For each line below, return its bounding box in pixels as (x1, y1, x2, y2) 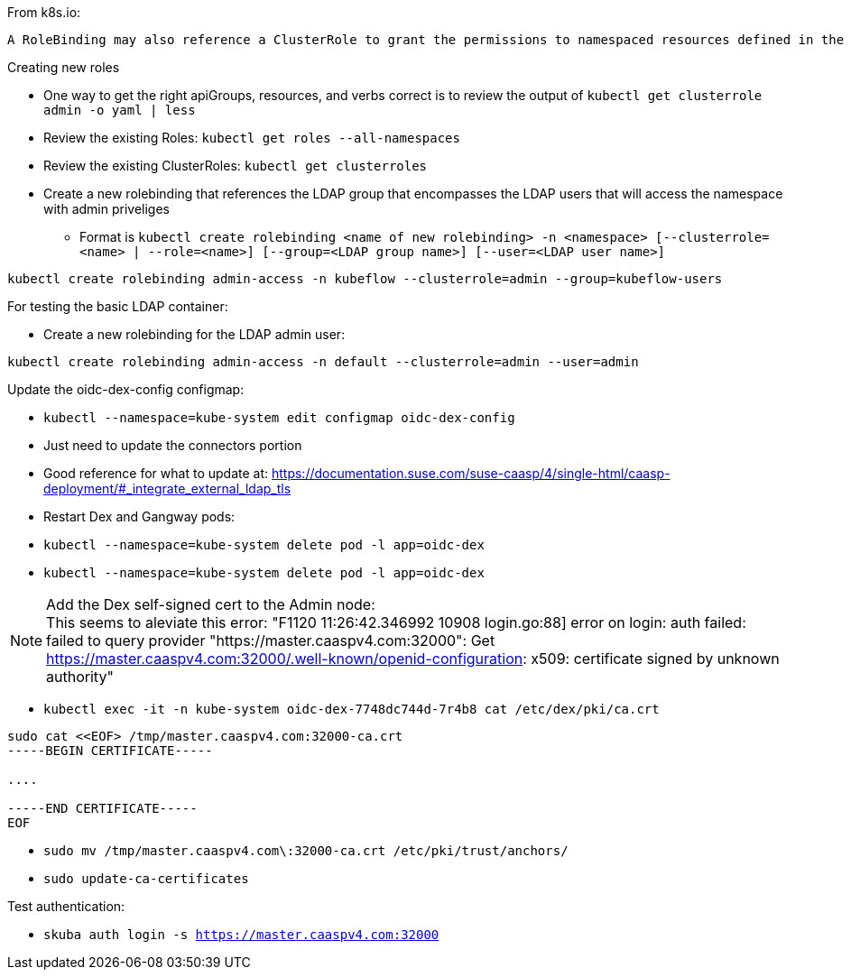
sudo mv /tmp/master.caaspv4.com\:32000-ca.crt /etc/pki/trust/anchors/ (43, 843, 569, 858)
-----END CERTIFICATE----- (7, 801, 198, 816)
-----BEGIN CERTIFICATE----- (7, 743, 213, 758)
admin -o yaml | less (43, 103, 196, 117)
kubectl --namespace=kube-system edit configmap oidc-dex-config (43, 410, 515, 425)
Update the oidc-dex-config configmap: (7, 382, 245, 397)
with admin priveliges (43, 201, 170, 217)
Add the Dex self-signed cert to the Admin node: (46, 595, 375, 613)
